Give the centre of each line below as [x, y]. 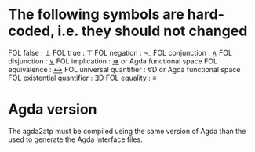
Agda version [53, 109]
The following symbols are [96, 14]
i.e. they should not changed [153, 31]
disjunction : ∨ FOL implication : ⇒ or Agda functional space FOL [113, 61]
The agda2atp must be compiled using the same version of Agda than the [127, 131]
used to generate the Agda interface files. [75, 139]
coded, [31, 31]
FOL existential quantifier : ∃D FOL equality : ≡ [82, 78]
